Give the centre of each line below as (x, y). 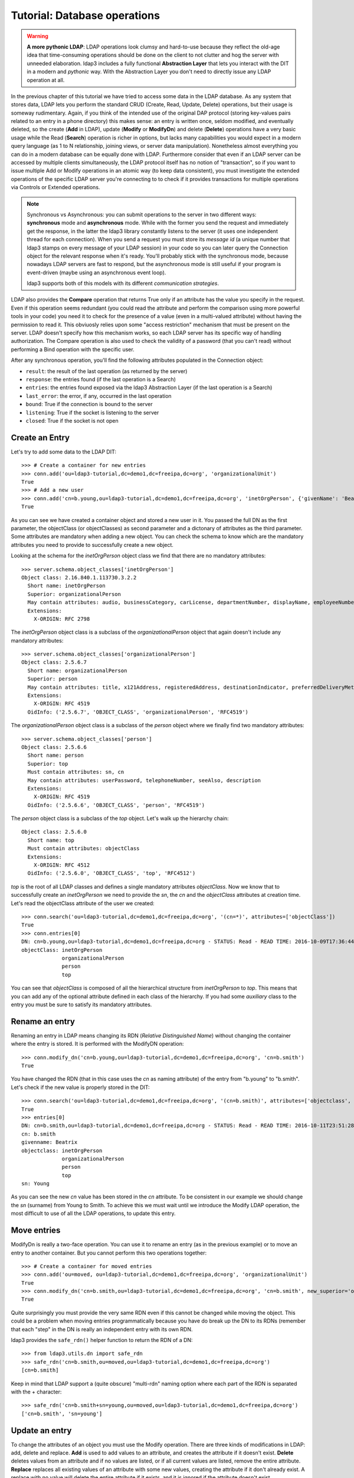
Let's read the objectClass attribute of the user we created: (83, 903)
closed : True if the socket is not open (72, 420)
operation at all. (46, 80)
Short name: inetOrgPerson (66, 586)
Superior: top (48, 764)
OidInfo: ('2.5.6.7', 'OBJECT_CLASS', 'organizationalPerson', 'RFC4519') (138, 712)
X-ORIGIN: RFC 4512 (62, 865)
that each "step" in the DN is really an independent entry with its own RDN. (102, 1329)
